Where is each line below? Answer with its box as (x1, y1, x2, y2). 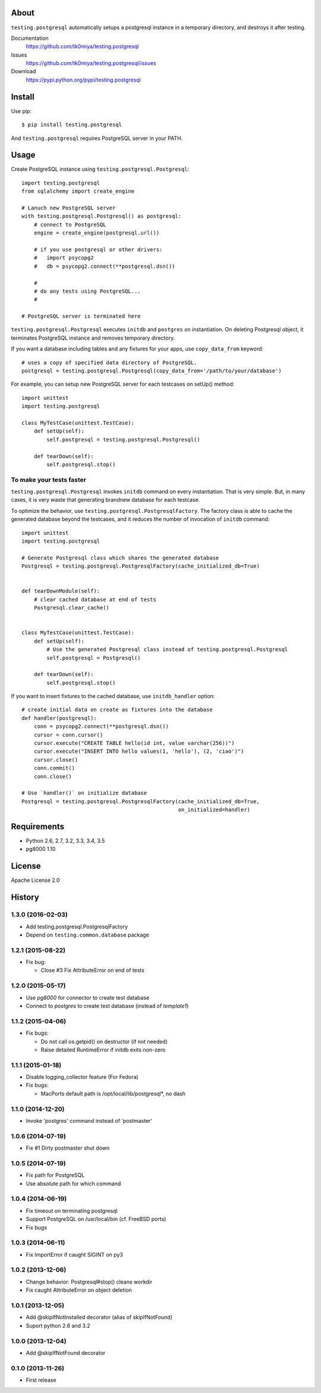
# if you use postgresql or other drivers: (33, 246, 163, 253)
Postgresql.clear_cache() (33, 605, 110, 611)
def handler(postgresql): (21, 715, 97, 721)
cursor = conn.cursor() (33, 731, 103, 738)
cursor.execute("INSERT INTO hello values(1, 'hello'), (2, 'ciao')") (33, 748, 244, 755)
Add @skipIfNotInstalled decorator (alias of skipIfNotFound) (26, 1314, 172, 1321)
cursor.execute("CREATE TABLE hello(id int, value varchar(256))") (33, 740, 235, 747)
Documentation (11, 35, 49, 42)
